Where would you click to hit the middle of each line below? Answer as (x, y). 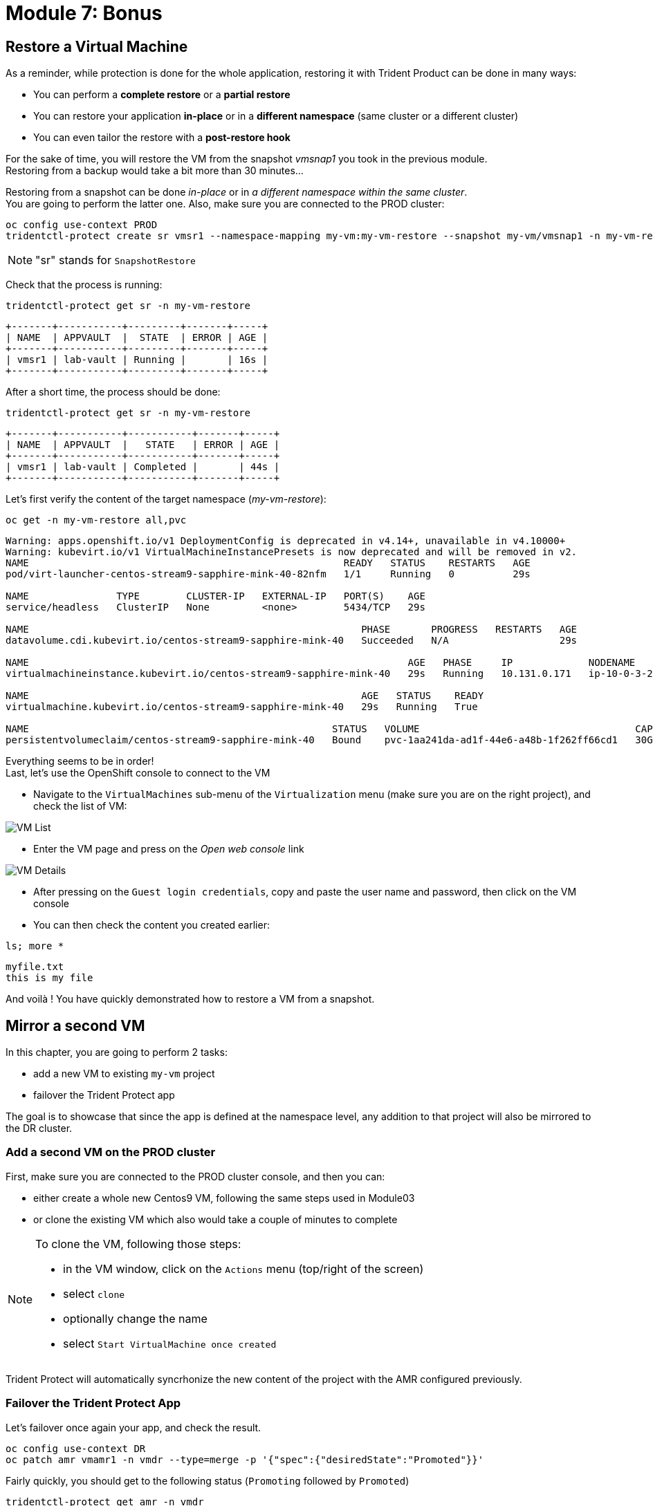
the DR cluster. (39, 1128)
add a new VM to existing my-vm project (124, 1074)
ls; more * (35, 946)
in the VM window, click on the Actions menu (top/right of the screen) (243, 1268)
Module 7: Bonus (84, 13)
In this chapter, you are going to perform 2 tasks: (117, 1052)
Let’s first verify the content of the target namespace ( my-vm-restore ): (166, 499)
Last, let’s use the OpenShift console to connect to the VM (138, 773)
